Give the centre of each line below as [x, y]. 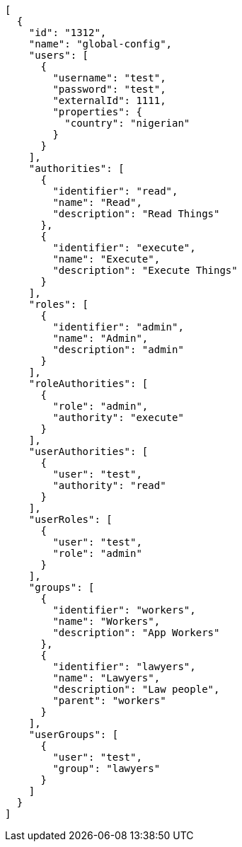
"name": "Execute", [106, 259]
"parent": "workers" [109, 701]
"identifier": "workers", [124, 610]
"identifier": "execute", [124, 248]
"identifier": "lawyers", [124, 667]
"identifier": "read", [115, 191]
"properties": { [97, 112]
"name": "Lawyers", [106, 678]
